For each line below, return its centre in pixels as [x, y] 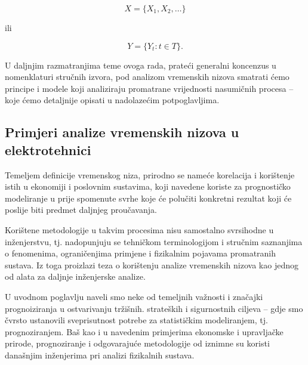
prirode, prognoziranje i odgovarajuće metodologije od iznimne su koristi [137, 343]
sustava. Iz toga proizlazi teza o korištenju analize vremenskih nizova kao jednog [152, 265]
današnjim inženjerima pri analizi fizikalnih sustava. [100, 355]
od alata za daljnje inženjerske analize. [75, 276]
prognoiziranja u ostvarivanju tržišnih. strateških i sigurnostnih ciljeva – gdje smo [154, 308]
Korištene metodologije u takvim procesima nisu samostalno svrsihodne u [139, 229]
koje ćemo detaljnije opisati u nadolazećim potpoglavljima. [112, 100]
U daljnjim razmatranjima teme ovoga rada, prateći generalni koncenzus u [141, 65]
